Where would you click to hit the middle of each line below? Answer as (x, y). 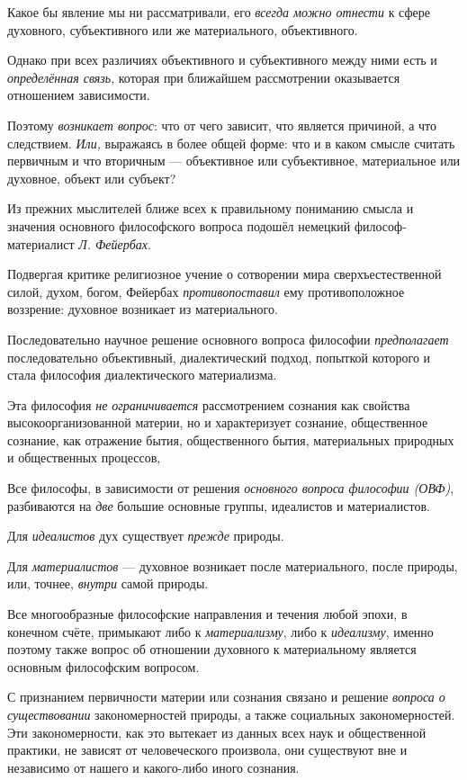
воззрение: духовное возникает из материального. (143, 309)
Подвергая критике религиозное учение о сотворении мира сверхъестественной (225, 274)
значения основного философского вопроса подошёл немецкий (179, 225)
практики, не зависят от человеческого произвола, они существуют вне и (207, 750)
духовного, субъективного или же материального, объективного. (183, 29)
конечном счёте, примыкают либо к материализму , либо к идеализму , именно (220, 631)
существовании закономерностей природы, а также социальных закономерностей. (231, 714)
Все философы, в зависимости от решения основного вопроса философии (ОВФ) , (231, 488)
